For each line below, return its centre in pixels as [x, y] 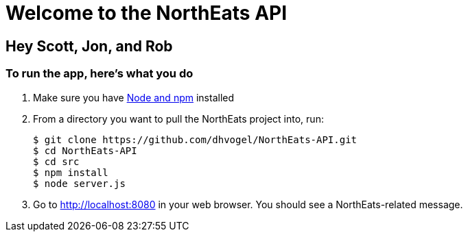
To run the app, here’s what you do [100, 74]
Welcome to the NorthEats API [147, 13]
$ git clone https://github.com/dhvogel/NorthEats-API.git [195, 139]
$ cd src [56, 161]
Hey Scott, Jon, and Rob [89, 46]
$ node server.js [79, 183]
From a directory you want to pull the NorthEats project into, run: [178, 118]
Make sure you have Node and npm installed [134, 97]
